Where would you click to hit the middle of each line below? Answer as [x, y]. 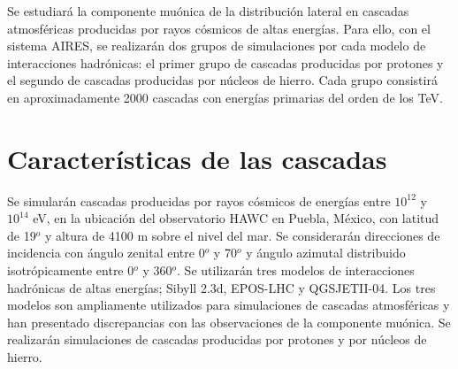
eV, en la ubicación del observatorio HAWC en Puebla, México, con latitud [236, 218]
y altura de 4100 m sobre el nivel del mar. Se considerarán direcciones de [242, 235]
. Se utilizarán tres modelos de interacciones [296, 270]
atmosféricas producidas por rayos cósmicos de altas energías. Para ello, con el [219, 28]
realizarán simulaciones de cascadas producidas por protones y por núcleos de [217, 339]
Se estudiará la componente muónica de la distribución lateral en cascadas [208, 11]
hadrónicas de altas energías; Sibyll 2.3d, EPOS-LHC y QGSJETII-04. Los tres [221, 287]
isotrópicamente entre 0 [71, 270]
